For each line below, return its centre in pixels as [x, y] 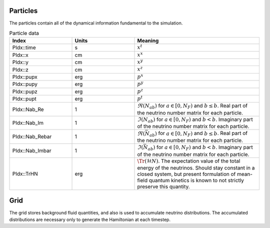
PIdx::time [24, 47]
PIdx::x [20, 55]
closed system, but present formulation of [186, 174]
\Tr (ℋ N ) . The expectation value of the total [189, 161]
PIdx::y [20, 62]
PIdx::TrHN [25, 173]
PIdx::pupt [24, 99]
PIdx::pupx [25, 77]
